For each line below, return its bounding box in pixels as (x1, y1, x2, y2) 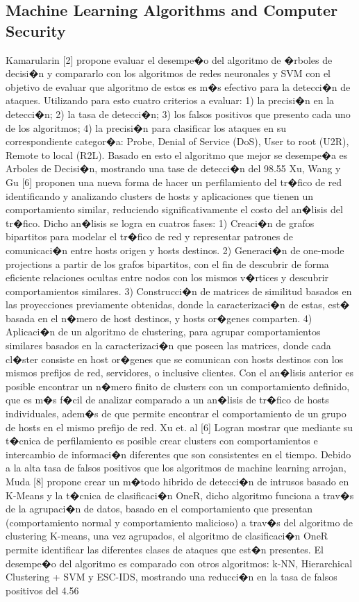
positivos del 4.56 (6, 583, 79, 597)
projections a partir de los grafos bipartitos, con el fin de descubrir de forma (6, 256, 329, 271)
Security (6, 19, 66, 41)
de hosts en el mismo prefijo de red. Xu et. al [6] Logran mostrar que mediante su (6, 419, 353, 434)
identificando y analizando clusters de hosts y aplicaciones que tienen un (6, 188, 313, 203)
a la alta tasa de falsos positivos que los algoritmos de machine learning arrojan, (6, 460, 347, 475)
